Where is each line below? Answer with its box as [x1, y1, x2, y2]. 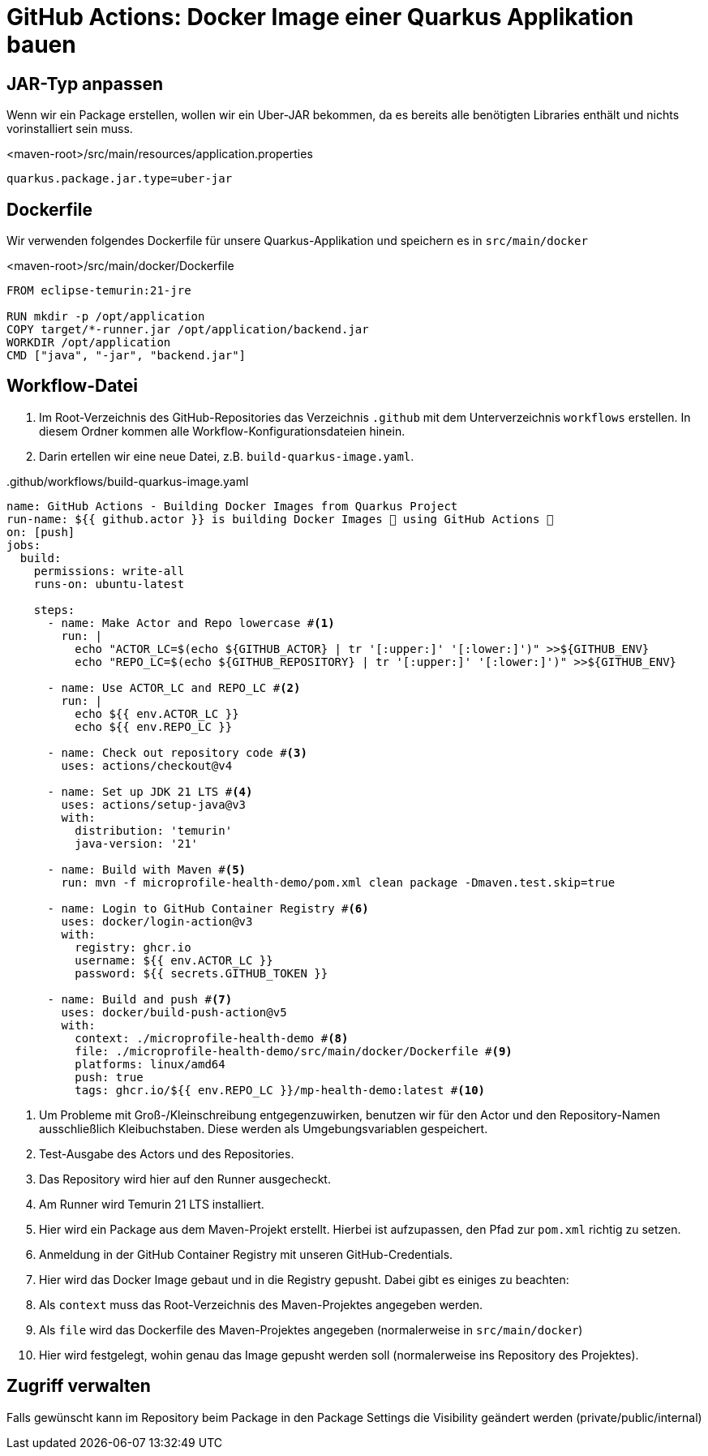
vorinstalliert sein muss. [6, 122, 133, 136]
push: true [75, 1070, 144, 1084]
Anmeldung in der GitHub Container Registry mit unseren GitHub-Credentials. [39, 1247, 453, 1261]
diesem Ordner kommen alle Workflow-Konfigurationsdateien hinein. [39, 423, 405, 438]
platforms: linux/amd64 [75, 1057, 225, 1071]
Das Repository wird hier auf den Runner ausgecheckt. [39, 1171, 331, 1186]
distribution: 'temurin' [75, 823, 233, 837]
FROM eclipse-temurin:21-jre [6, 284, 191, 298]
